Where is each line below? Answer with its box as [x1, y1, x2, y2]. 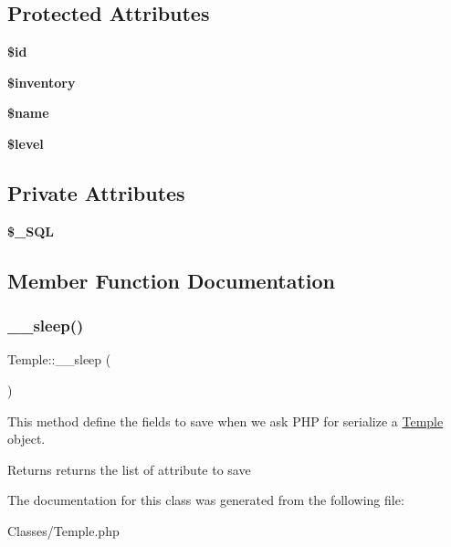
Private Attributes [7, 178, 185, 206]
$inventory [7, 72, 76, 91]
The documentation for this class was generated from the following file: [7, 490, 404, 510]
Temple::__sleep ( [7, 350, 111, 369]
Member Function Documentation [7, 266, 336, 294]
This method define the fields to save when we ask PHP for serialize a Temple [7, 411, 444, 430]
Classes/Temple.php [7, 521, 120, 540]
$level [7, 133, 44, 153]
